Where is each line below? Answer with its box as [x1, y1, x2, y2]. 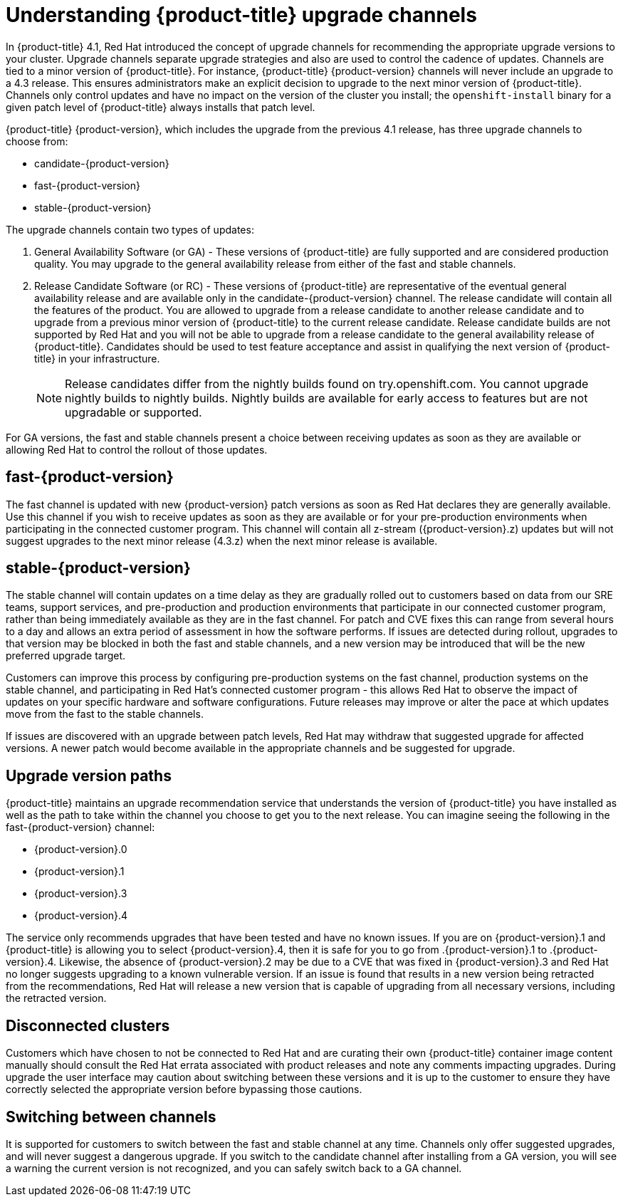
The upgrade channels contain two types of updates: [6, 223, 254, 236]
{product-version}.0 [34, 843, 127, 856]
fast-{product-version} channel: [6, 821, 155, 834]
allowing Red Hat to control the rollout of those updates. [6, 443, 268, 456]
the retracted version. [6, 992, 107, 1005]
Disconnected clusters [6, 1016, 170, 1035]
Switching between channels [6, 1107, 216, 1126]
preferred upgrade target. [6, 649, 126, 662]
